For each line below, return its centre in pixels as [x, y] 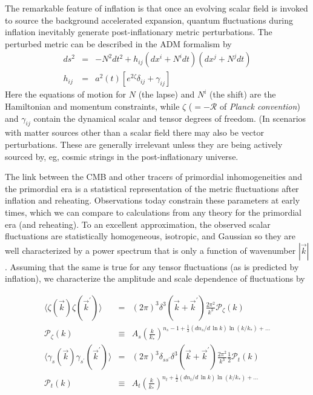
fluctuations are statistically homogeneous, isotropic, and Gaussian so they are [150, 236]
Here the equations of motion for [66, 94]
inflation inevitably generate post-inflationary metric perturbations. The [139, 32]
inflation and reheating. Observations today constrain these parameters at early [153, 200]
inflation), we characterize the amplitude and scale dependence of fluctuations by [155, 278]
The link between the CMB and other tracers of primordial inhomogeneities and [153, 177]
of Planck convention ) [260, 106]
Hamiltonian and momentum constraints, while [92, 106]
